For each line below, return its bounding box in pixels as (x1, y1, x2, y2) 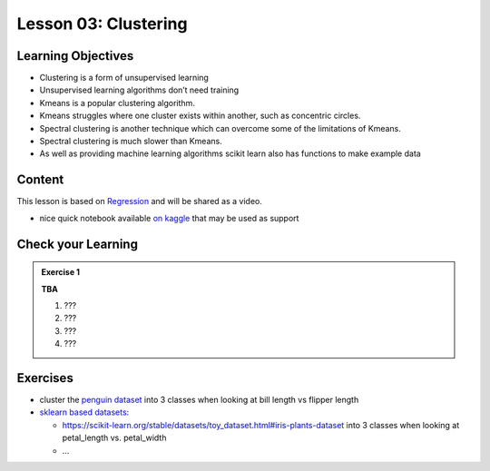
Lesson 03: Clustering (16, 14, 188, 34)
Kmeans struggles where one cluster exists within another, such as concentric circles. (39, 110, 361, 122)
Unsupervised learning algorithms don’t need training (39, 84, 240, 95)
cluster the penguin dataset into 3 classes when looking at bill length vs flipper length (39, 394, 359, 405)
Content (16, 172, 64, 188)
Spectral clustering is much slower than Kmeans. (39, 136, 222, 147)
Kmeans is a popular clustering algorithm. (39, 97, 195, 108)
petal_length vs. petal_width (62, 432, 167, 444)
